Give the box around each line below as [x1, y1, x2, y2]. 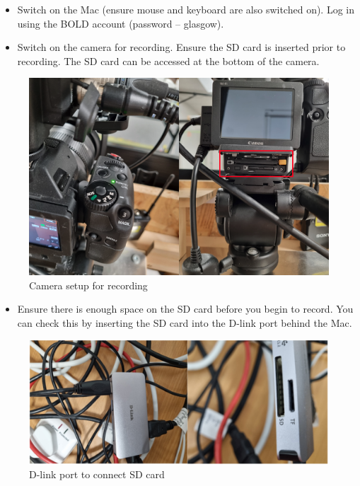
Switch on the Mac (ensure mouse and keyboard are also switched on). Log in [17, 2, 355, 16]
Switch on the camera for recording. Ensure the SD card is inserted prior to [17, 40, 346, 54]
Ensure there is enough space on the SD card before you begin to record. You [17, 301, 354, 316]
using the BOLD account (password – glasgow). [17, 16, 224, 30]
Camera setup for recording [29, 277, 148, 292]
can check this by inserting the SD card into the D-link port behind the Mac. [17, 315, 352, 330]
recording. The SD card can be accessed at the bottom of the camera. [17, 53, 320, 68]
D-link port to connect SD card [29, 467, 165, 482]
